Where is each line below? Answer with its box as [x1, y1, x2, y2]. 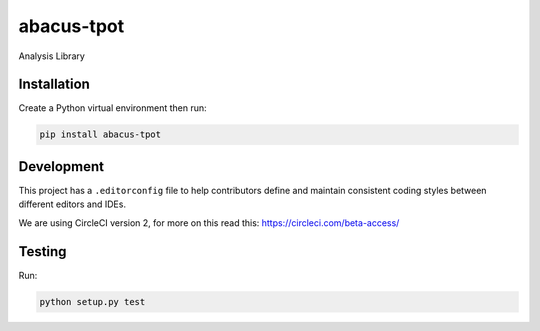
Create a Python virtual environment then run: [18, 102, 207, 114]
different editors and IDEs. [18, 198, 127, 210]
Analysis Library [18, 50, 85, 62]
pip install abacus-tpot [39, 129, 162, 140]
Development [18, 158, 105, 175]
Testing [18, 243, 67, 260]
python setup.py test [39, 296, 146, 307]
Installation [18, 76, 90, 93]
